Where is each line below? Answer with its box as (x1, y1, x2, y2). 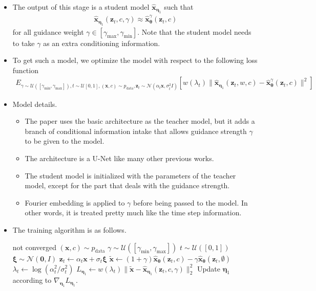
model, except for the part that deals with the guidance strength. (25, 180, 230, 191)
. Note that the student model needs (137, 26, 251, 37)
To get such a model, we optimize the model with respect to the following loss (12, 55, 258, 65)
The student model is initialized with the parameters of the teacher (25, 170, 236, 181)
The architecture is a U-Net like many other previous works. (25, 152, 214, 163)
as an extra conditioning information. (43, 37, 160, 48)
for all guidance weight (12, 26, 84, 37)
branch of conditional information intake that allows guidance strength (25, 125, 247, 136)
